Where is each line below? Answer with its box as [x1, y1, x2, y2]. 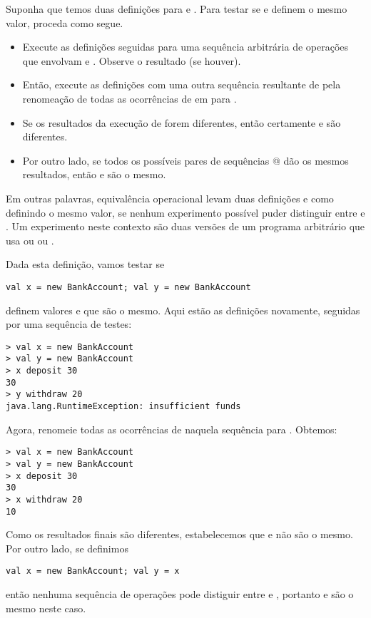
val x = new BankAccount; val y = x [6, 566, 180, 577]
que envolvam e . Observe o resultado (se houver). [22, 53, 241, 68]
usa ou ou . [6, 232, 54, 247]
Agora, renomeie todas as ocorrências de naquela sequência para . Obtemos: [6, 421, 337, 436]
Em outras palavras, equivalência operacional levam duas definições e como [6, 190, 334, 205]
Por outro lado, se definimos [6, 540, 128, 555]
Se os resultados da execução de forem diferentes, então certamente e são [22, 115, 341, 130]
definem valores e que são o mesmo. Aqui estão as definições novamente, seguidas [6, 302, 360, 317]
